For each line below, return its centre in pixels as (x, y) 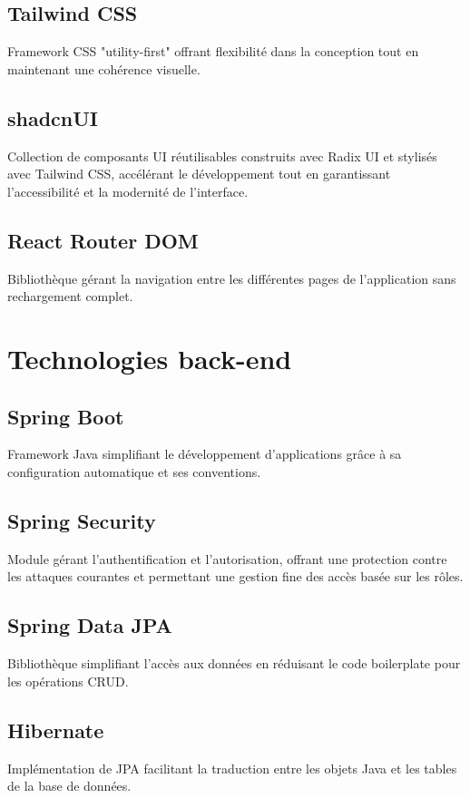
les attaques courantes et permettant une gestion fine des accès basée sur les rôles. (235, 576)
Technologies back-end (150, 358)
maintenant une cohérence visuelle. (104, 68)
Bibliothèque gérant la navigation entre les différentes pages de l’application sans (232, 278)
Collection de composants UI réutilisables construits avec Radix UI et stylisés (222, 156)
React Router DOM (103, 240)
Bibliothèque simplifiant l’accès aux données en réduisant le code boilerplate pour (234, 663)
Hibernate (56, 730)
